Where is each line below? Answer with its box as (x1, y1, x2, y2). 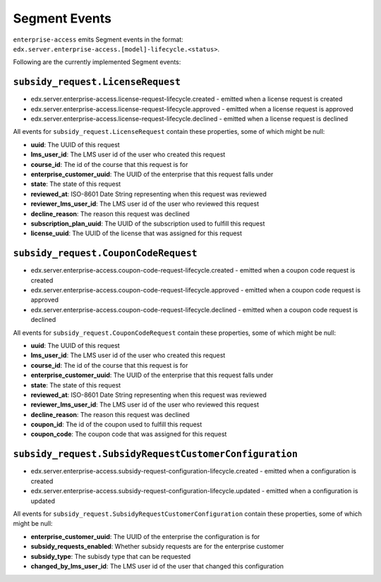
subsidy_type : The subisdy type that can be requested (30, 552, 191, 560)
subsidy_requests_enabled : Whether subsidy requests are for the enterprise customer (30, 543, 284, 551)
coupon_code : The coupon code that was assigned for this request (30, 430, 227, 438)
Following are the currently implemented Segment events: (13, 58, 181, 66)
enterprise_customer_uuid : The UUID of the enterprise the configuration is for (30, 532, 260, 540)
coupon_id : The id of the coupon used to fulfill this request (30, 420, 202, 429)
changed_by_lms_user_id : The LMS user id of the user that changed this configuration (30, 562, 284, 570)
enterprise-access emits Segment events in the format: (13, 35, 183, 44)
